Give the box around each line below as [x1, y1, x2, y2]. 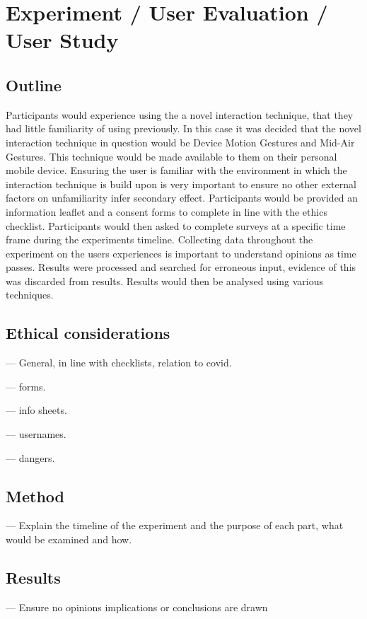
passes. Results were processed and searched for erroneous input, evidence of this [6, 260, 356, 274]
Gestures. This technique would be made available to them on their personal [6, 149, 337, 163]
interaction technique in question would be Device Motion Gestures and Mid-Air [6, 134, 355, 149]
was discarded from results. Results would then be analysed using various [6, 273, 324, 288]
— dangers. [6, 450, 55, 465]
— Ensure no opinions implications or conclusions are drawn [6, 599, 268, 614]
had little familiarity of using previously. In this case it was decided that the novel [6, 121, 361, 136]
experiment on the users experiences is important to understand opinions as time [6, 245, 356, 260]
